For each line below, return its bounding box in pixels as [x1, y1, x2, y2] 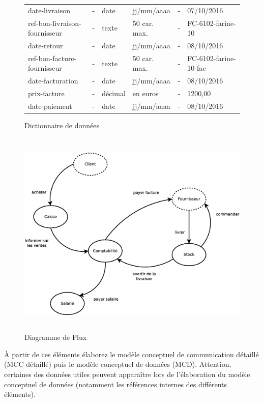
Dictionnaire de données [24, 120, 99, 131]
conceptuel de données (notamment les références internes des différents [4, 379, 227, 389]
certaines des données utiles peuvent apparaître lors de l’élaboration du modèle [4, 369, 250, 379]
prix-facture [28, 88, 65, 99]
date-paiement [28, 101, 72, 111]
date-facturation [28, 75, 78, 86]
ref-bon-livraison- [28, 17, 81, 28]
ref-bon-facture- [28, 52, 77, 63]
